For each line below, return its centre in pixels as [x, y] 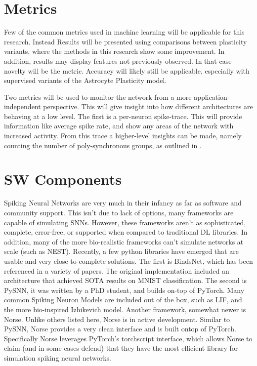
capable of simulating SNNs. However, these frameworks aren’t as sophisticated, [125, 222]
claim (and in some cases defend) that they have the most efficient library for [121, 348]
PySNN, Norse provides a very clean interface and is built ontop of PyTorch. [120, 329]
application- [212, 97]
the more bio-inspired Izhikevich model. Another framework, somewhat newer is [125, 309]
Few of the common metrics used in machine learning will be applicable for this [124, 32]
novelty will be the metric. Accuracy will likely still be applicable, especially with [127, 70]
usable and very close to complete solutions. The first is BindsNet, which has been [128, 261]
